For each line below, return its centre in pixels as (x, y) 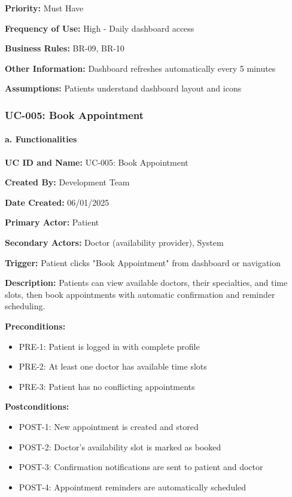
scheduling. (25, 306)
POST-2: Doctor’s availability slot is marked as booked (120, 446)
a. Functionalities (41, 139)
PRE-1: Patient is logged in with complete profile (109, 346)
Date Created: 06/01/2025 (57, 202)
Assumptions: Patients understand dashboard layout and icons (123, 88)
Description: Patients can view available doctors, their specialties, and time (146, 283)
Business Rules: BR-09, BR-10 (65, 48)
